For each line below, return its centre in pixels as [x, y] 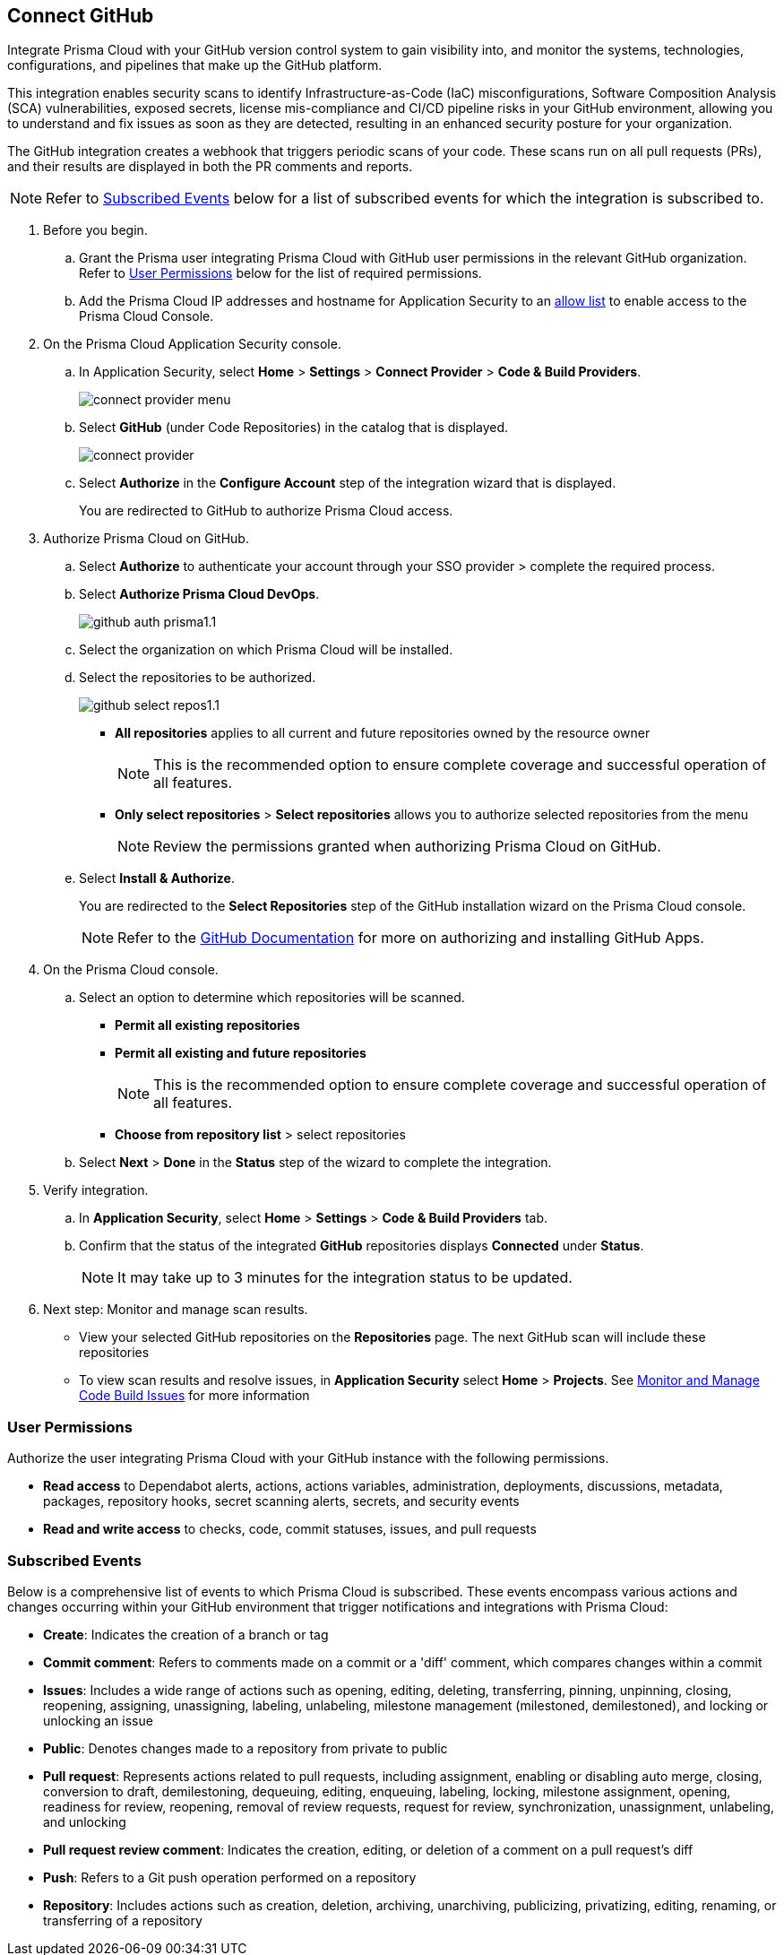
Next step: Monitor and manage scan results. [176, 1310]
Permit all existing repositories [207, 1025]
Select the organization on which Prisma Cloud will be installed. [266, 650]
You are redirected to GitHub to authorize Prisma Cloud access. [266, 511]
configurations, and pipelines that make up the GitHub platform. [195, 65]
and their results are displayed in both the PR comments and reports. [210, 167]
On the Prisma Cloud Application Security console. [192, 344]
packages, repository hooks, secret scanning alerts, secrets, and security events [281, 1501]
